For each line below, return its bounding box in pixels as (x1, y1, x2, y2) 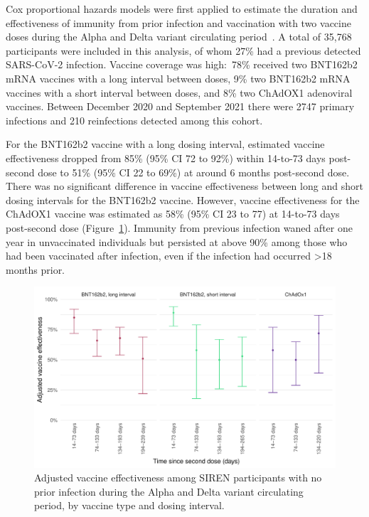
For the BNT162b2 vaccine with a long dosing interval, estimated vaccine (6, 137, 325, 151)
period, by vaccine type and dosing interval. (34, 498, 225, 513)
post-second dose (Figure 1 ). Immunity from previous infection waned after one (6, 220, 353, 235)
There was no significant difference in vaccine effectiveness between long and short (6, 178, 363, 193)
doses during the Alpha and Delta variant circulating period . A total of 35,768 (6, 29, 352, 44)
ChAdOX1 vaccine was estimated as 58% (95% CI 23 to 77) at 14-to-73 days (6, 206, 340, 221)
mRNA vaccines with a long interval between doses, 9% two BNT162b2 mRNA (6, 70, 351, 85)
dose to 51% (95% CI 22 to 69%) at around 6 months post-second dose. (38, 164, 350, 179)
